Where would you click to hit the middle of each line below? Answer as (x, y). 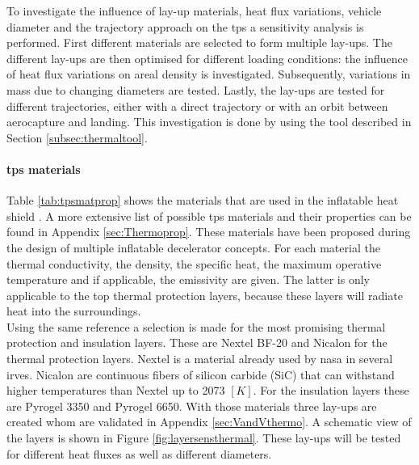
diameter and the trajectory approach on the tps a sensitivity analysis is (185, 26)
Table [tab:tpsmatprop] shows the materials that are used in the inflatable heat (203, 200)
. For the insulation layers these (331, 390)
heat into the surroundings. (74, 311)
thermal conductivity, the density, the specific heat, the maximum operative (194, 263)
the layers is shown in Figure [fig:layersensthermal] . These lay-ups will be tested (204, 438)
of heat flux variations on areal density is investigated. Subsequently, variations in (209, 74)
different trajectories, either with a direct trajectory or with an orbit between (197, 106)
